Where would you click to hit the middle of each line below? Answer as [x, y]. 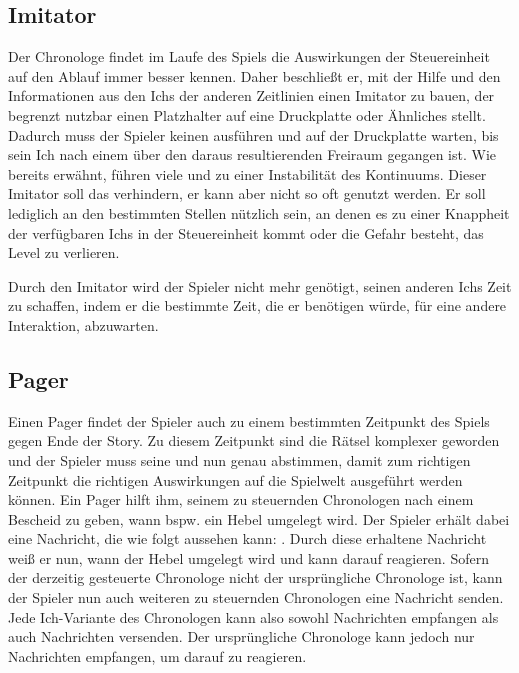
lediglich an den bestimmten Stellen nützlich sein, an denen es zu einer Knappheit [259, 212]
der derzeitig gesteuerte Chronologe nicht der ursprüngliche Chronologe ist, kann [255, 577]
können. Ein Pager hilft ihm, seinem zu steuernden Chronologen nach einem [241, 499]
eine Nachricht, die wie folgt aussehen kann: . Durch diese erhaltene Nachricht [247, 538]
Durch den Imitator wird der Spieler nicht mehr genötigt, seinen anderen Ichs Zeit [260, 285]
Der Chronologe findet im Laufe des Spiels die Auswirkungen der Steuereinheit [249, 56]
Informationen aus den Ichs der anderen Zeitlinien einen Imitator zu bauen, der [251, 95]
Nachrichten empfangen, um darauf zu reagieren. [157, 655]
